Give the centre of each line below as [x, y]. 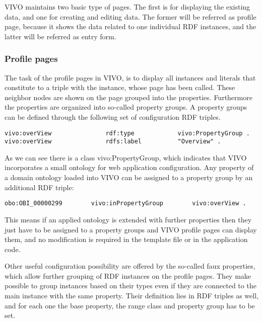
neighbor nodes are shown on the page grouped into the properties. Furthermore [128, 97]
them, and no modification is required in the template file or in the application [126, 239]
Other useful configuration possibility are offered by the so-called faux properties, [130, 266]
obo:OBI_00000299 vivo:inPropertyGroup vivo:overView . [125, 204]
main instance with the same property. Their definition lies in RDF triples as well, [132, 296]
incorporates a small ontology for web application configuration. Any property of [129, 167]
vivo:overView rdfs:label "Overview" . [113, 142]
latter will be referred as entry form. [60, 36]
